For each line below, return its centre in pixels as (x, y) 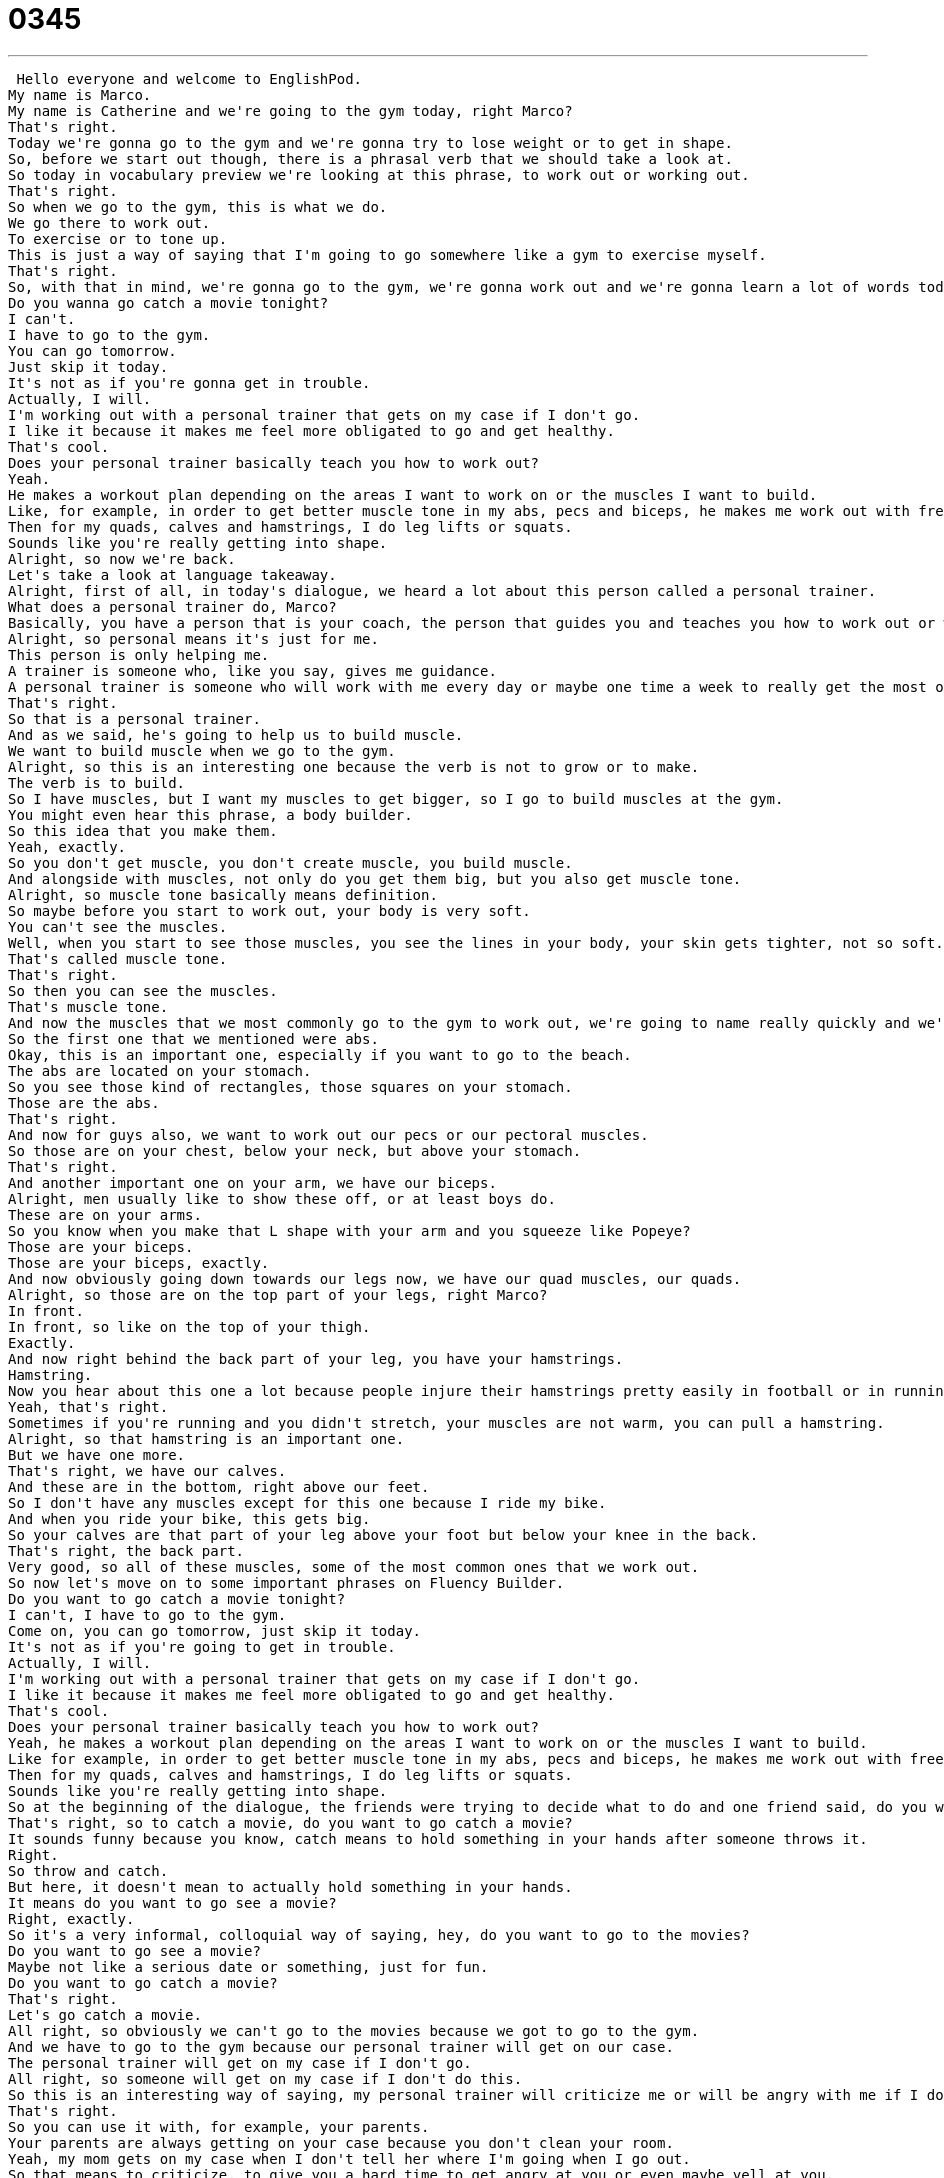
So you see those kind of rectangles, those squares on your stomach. (290, 1086)
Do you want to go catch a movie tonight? (177, 1598)
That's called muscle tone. (118, 958)
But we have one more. (97, 1454)
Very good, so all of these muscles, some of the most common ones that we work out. (354, 1566)
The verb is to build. (97, 782)
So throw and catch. (88, 1870)
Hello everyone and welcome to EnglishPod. (189, 78)
